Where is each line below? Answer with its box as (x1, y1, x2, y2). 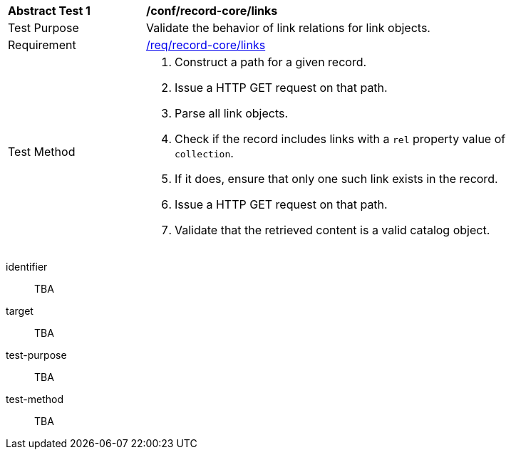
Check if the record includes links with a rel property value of (175, 132, 506, 146)
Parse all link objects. (175, 106, 289, 120)
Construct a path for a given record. (175, 55, 367, 69)
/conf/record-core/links (146, 4, 278, 18)
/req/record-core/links (146, 38, 266, 52)
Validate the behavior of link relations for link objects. (146, 21, 430, 35)
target (6, 305, 33, 317)
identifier (6, 261, 48, 273)
